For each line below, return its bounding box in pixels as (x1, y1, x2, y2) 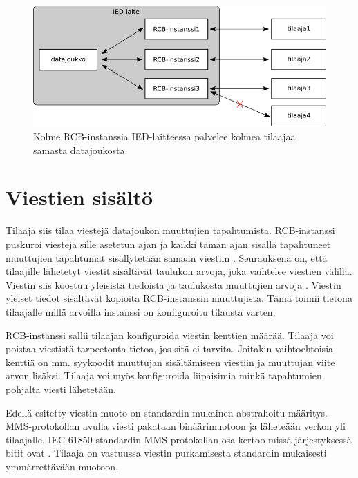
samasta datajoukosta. (33, 142, 128, 157)
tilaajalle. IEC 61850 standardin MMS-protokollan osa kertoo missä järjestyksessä (6, 432, 352, 446)
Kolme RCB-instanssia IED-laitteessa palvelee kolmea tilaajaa (33, 129, 296, 144)
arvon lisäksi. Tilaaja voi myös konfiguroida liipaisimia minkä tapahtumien (6, 368, 322, 383)
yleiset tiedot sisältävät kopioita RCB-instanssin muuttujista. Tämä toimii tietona (6, 291, 352, 305)
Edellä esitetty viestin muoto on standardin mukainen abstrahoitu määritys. (6, 405, 328, 419)
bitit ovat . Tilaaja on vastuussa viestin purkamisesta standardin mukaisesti (6, 446, 327, 460)
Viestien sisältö (6, 183, 153, 211)
